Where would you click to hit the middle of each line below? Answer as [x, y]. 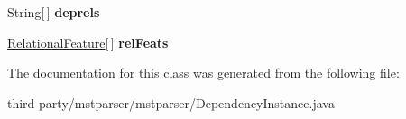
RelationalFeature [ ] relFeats [88, 42]
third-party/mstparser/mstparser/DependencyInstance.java [171, 102]
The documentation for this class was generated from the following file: [203, 73]
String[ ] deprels [54, 12]
